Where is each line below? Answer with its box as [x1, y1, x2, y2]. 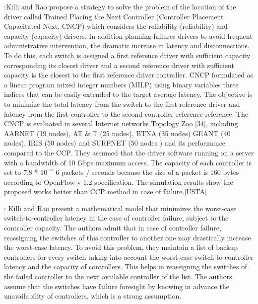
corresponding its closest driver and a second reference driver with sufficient [4, 60, 234, 70]
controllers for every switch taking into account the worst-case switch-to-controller [4, 251, 254, 262]
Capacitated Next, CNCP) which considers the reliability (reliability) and [4, 21, 228, 31]
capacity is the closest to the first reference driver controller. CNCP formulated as [4, 70, 254, 80]
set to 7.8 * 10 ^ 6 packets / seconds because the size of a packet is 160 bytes [4, 167, 239, 177]
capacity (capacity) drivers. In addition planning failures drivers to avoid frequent [4, 30, 253, 41]
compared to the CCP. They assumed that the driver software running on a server [4, 147, 254, 157]
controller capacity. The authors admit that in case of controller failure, [4, 223, 221, 233]
